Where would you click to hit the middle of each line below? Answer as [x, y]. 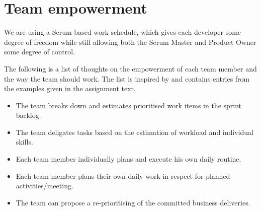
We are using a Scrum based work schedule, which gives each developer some [123, 32]
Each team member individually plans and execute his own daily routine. [128, 159]
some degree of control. [39, 52]
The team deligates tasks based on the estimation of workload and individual [135, 132]
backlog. [28, 115]
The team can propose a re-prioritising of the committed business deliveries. [133, 202]
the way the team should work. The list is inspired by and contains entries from [127, 78]
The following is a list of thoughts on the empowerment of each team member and [130, 68]
